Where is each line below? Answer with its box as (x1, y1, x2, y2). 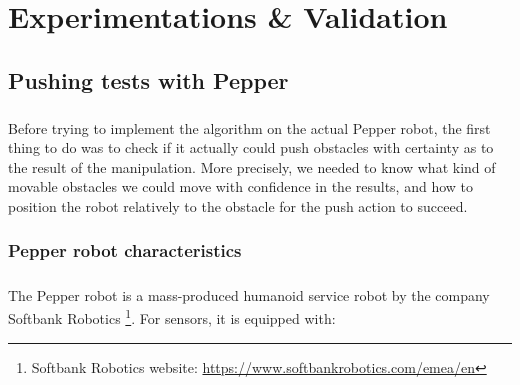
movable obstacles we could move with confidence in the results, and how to (8, 176, 474, 197)
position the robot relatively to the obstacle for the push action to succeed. (8, 195, 468, 216)
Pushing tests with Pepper (8, 64, 289, 95)
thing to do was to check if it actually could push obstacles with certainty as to (8, 137, 494, 158)
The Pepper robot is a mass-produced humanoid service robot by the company (8, 284, 490, 305)
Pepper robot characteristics (8, 238, 242, 263)
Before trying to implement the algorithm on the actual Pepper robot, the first (8, 117, 491, 138)
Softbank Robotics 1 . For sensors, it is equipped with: (8, 305, 336, 328)
